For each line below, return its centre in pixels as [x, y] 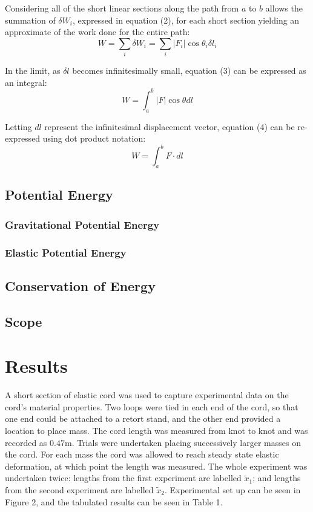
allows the [284, 8]
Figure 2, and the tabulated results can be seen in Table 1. [114, 501]
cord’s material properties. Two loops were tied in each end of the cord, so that [152, 406]
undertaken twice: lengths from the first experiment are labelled [123, 478]
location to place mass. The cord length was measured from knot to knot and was [156, 431]
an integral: [26, 82]
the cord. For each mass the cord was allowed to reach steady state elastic [142, 454]
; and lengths [277, 478]
